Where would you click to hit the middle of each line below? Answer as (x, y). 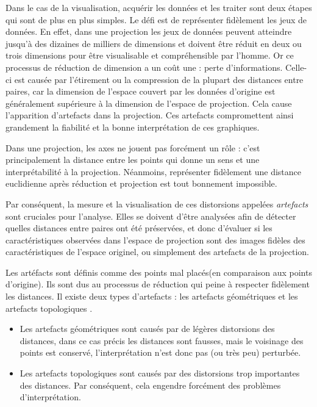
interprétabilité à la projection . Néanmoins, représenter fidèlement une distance (154, 171)
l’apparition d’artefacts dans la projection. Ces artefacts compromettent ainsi (150, 115)
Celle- (296, 67)
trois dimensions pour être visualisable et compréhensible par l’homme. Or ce (150, 55)
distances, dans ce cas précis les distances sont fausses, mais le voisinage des (162, 340)
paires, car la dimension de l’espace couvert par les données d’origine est (141, 91)
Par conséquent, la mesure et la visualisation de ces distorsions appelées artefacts (157, 203)
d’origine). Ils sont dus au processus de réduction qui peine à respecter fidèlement (158, 284)
